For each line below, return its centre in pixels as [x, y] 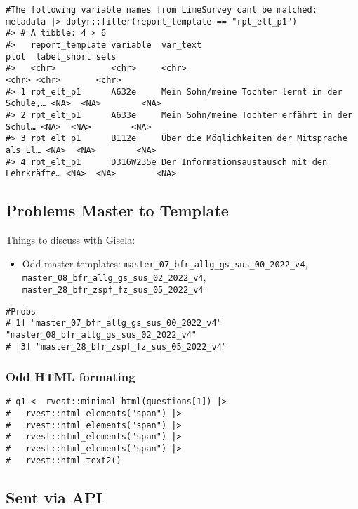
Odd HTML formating [71, 377]
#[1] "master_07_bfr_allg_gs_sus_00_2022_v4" [114, 323]
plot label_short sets [61, 57]
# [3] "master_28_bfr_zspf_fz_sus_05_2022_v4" [116, 346]
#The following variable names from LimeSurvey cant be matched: [161, 10]
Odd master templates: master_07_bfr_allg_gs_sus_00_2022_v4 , [165, 263]
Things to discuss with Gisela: [71, 240]
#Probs [21, 311]
